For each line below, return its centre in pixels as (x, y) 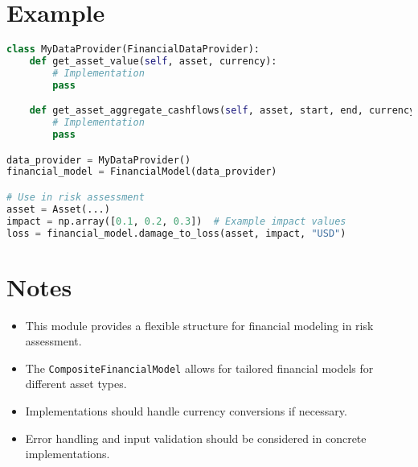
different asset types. (76, 384)
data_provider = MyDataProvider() (99, 160)
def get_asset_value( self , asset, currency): (153, 61)
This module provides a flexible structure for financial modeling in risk (199, 325)
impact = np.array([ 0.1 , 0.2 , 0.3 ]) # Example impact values (176, 221)
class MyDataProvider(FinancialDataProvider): (133, 50)
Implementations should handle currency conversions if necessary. (186, 411)
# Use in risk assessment (76, 197)
